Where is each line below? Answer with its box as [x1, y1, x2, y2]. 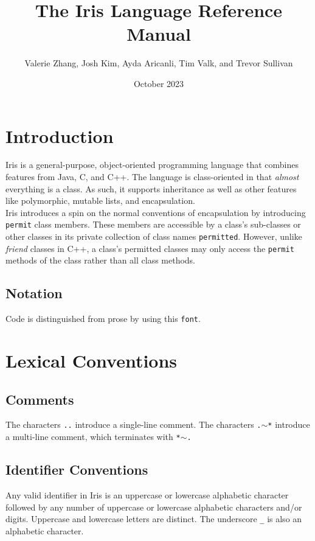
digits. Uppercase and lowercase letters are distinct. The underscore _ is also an [5, 512, 302, 525]
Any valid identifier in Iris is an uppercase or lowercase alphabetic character [5, 488, 289, 501]
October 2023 [133, 77, 184, 89]
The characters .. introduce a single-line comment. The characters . [5, 418, 261, 431]
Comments [5, 389, 74, 408]
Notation [5, 284, 63, 302]
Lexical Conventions [5, 348, 178, 373]
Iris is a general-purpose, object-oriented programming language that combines [5, 158, 299, 171]
